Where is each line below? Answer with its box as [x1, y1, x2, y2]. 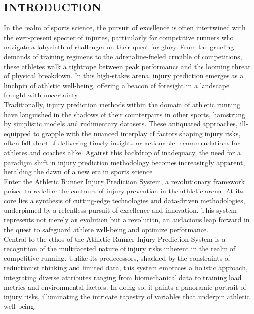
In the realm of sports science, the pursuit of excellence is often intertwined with [4, 23, 246, 33]
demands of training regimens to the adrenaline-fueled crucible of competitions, [4, 51, 242, 61]
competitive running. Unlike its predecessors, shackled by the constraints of [4, 253, 230, 263]
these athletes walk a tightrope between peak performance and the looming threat [4, 61, 251, 71]
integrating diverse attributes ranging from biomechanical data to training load [4, 272, 242, 282]
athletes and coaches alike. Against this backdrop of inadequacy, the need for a [4, 147, 241, 157]
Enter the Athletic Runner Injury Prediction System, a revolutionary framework [4, 176, 245, 186]
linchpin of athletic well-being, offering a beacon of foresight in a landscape [4, 80, 229, 90]
